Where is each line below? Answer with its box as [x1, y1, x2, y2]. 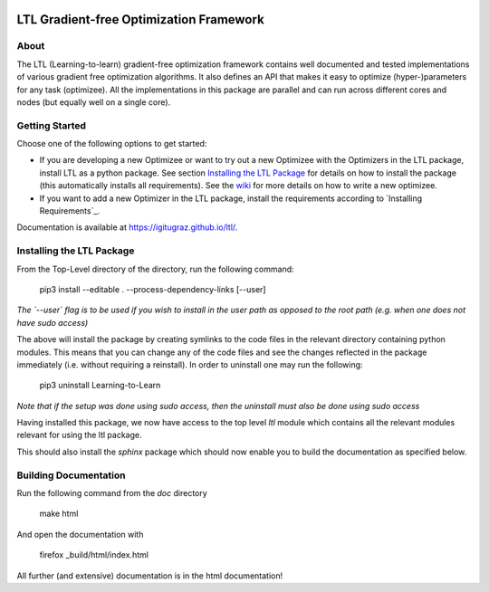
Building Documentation [16, 469, 126, 482]
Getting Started [16, 119, 86, 131]
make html [39, 508, 79, 520]
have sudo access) [16, 317, 89, 328]
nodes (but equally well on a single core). [16, 96, 171, 108]
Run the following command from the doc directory [16, 488, 207, 498]
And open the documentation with [16, 529, 144, 539]
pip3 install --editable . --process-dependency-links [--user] [39, 283, 266, 294]
